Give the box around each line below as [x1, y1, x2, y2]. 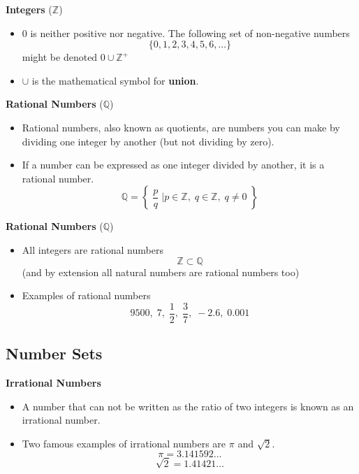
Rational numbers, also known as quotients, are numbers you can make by [22, 120, 340, 134]
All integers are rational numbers [22, 242, 163, 257]
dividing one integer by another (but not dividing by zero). [22, 134, 274, 148]
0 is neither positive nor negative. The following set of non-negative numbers [22, 25, 350, 40]
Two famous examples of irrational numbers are [22, 436, 226, 450]
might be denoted [22, 50, 98, 64]
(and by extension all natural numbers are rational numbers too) [22, 264, 300, 279]
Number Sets [6, 343, 103, 364]
